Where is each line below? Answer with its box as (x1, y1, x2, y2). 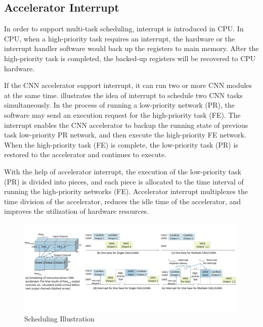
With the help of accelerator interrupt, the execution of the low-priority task (4, 166, 241, 176)
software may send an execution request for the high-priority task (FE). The (4, 109, 241, 120)
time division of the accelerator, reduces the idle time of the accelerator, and (4, 196, 241, 206)
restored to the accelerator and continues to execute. (4, 149, 167, 160)
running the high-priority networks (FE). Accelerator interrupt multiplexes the (4, 186, 248, 197)
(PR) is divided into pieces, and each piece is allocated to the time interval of (4, 176, 244, 186)
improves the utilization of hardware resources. (4, 206, 149, 216)
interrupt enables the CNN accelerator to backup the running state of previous (4, 119, 248, 130)
